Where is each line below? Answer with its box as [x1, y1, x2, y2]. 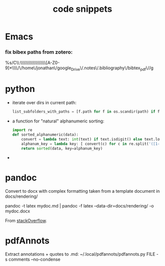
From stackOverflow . [5, 218, 48, 224]
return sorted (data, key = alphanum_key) [21, 146, 103, 151]
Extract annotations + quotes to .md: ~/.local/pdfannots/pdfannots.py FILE [5, 251, 156, 257]
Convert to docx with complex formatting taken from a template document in [5, 188, 160, 194]
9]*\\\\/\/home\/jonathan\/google [5, 65, 71, 71]
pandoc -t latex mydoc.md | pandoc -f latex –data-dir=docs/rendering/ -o [5, 203, 154, 209]
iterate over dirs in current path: [12, 100, 77, 106]
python [5, 84, 35, 94]
